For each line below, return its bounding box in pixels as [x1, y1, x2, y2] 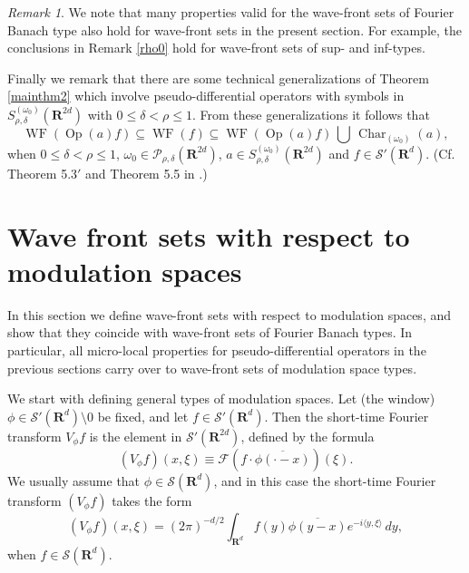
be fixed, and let [97, 406, 189, 425]
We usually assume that [7, 471, 141, 490]
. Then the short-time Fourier [264, 406, 429, 425]
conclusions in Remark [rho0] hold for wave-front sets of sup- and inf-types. [7, 38, 425, 57]
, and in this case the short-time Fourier [213, 471, 436, 490]
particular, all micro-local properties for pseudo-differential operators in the [7, 341, 426, 360]
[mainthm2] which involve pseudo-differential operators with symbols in [7, 86, 405, 105]
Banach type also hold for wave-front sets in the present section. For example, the [7, 20, 463, 39]
